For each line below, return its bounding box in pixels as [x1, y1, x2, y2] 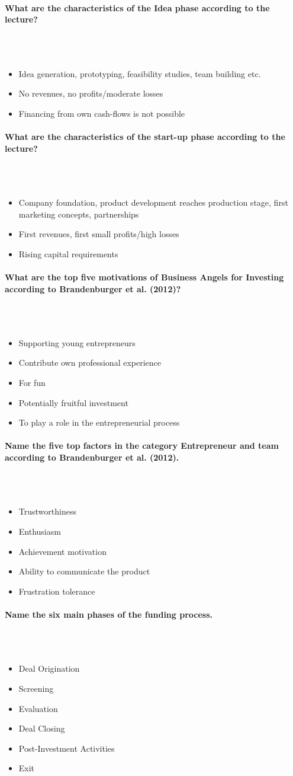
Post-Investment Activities [18, 742, 115, 754]
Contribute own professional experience [18, 356, 162, 369]
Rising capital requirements [18, 247, 118, 260]
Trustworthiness [18, 505, 76, 518]
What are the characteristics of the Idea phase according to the [5, 1, 270, 14]
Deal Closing [18, 722, 65, 735]
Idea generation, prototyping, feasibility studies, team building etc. [18, 67, 261, 79]
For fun [18, 376, 46, 389]
